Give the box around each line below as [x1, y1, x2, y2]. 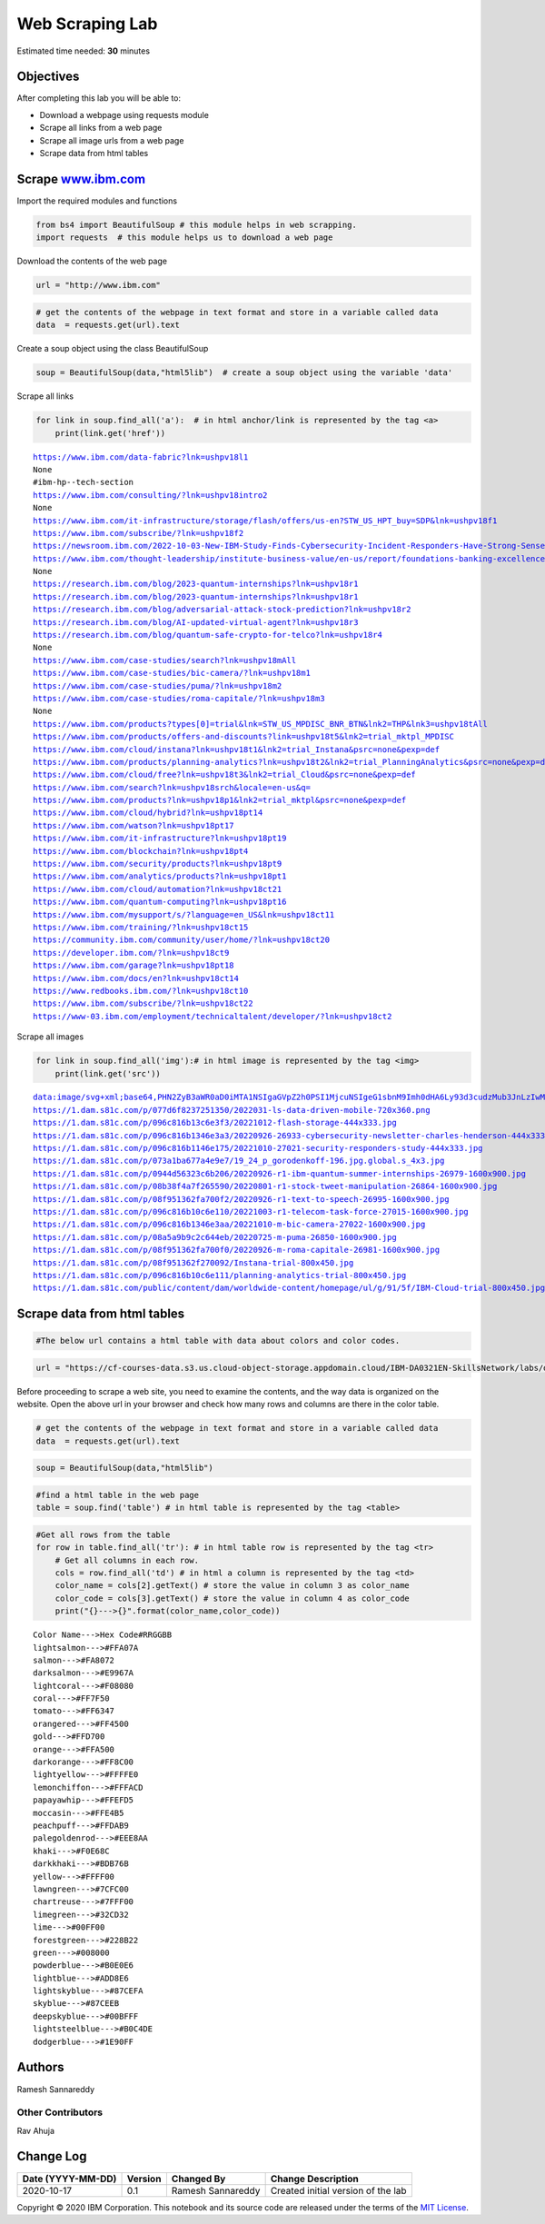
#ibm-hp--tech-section [33, 477, 134, 488]
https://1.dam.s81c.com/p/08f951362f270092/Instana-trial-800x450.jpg [33, 1257, 354, 1267]
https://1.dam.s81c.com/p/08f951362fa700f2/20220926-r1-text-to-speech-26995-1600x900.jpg [33, 1194, 450, 1204]
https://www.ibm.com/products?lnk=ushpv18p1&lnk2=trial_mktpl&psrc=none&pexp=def [33, 795, 407, 806]
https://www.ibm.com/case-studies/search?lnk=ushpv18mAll [33, 655, 297, 665]
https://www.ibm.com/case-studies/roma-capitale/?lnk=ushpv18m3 [33, 693, 326, 703]
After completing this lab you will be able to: [16, 93, 182, 104]
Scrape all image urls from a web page [39, 134, 184, 145]
